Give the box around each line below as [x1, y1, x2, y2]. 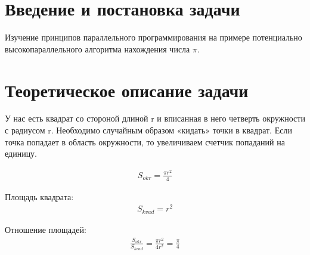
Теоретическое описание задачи [5, 77, 249, 102]
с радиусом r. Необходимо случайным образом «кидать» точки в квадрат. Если [5, 124, 292, 136]
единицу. [5, 147, 38, 160]
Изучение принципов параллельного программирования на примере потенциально [5, 31, 302, 43]
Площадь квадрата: [5, 190, 74, 203]
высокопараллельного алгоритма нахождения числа [5, 42, 190, 55]
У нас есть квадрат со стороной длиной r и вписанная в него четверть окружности [5, 112, 305, 125]
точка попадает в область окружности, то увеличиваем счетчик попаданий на [5, 135, 285, 148]
